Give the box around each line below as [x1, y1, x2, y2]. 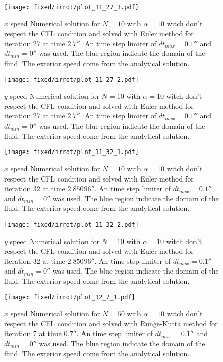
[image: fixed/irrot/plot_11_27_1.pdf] [4, 4, 139, 11]
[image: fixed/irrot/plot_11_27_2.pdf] [4, 76, 139, 83]
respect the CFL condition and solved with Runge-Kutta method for [4, 318, 218, 328]
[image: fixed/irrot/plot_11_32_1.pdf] [4, 148, 139, 156]
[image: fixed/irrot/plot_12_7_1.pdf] [4, 293, 135, 301]
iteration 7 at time [4, 328, 62, 339]
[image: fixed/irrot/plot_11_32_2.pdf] [4, 221, 139, 228]
